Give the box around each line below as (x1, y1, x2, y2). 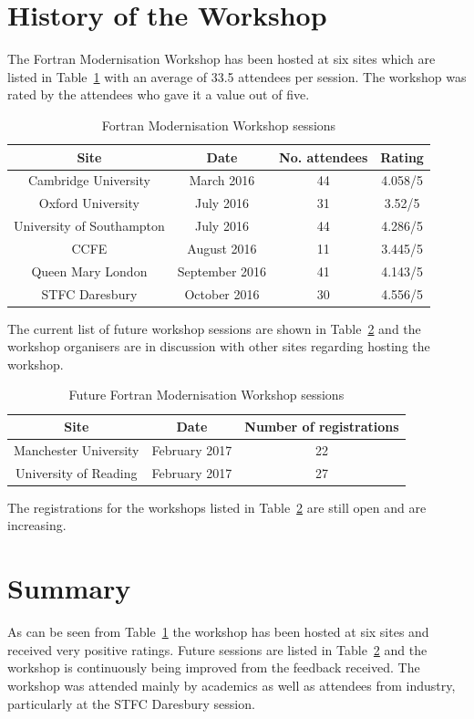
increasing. (7, 516, 67, 535)
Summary (7, 569, 131, 607)
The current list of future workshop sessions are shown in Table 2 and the (7, 318, 421, 338)
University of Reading (15, 463, 138, 482)
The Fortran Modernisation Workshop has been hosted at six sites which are (7, 49, 436, 68)
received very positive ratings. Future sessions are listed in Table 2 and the (7, 640, 428, 659)
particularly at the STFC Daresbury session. (7, 693, 255, 713)
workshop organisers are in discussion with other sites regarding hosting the (7, 337, 430, 356)
